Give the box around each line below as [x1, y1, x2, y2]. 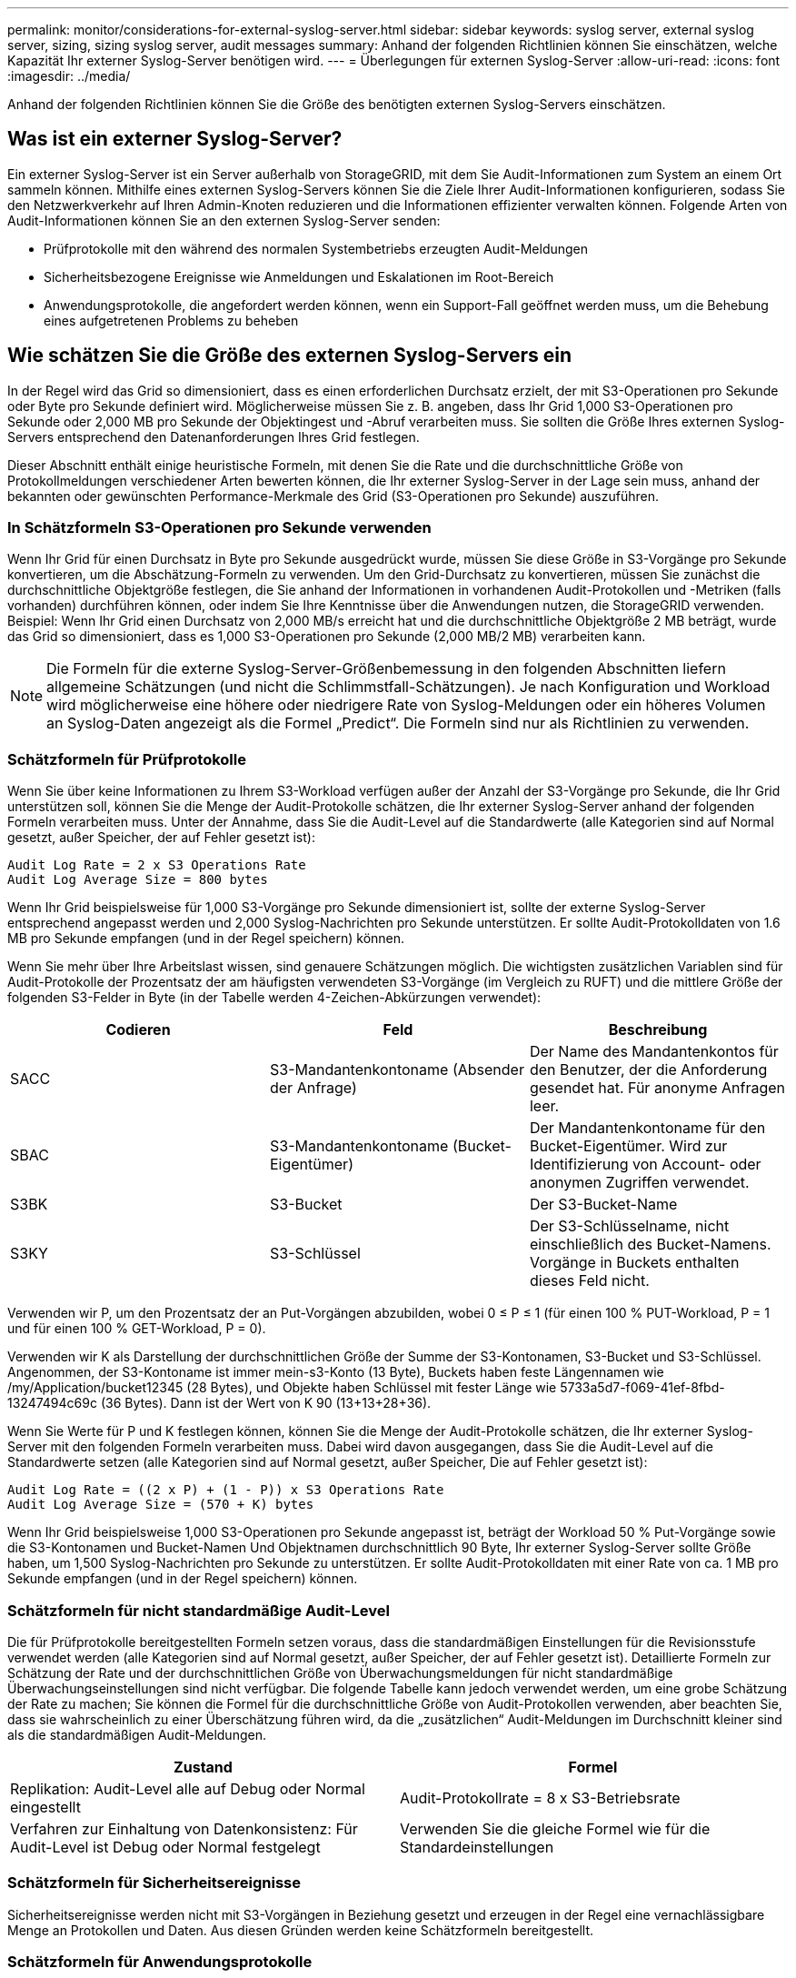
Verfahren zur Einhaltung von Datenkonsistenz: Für [10, 1819, 358, 1838]
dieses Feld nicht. [529, 1271, 650, 1290]
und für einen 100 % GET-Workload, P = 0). [7, 1320, 266, 1337]
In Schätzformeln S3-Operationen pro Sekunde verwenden [7, 518, 432, 537]
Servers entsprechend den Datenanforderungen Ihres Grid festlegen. [7, 428, 420, 445]
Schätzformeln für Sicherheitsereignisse [7, 1873, 301, 1893]
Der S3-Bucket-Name [529, 1195, 678, 1214]
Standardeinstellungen [400, 1837, 554, 1856]
